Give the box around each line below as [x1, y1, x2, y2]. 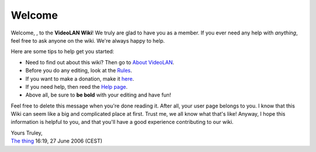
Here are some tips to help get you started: [11, 48, 114, 55]
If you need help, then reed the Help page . [25, 83, 128, 90]
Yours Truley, [11, 129, 43, 136]
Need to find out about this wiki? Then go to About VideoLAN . [25, 58, 175, 65]
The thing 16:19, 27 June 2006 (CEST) [11, 137, 102, 144]
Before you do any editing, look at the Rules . [25, 67, 132, 74]
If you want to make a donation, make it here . [25, 75, 135, 82]
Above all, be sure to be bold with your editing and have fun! [25, 91, 171, 99]
